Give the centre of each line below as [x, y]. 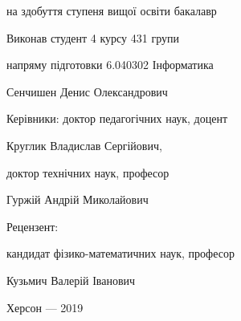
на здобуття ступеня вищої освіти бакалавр [112, 10]
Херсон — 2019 [45, 307]
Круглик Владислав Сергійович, [84, 145]
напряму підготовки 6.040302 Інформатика [110, 65]
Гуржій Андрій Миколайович [78, 199]
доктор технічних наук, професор [88, 172]
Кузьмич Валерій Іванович [71, 280]
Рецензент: [33, 226]
